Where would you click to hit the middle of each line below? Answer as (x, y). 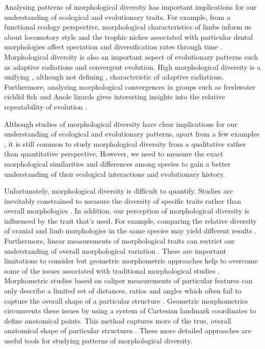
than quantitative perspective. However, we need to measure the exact (114, 154)
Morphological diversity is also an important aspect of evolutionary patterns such (131, 56)
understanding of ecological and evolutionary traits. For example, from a (117, 17)
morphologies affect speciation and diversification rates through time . (113, 47)
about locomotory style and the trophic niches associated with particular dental (129, 36)
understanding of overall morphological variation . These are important (115, 250)
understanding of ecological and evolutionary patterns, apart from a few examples (132, 134)
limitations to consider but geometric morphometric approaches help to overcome (131, 261)
